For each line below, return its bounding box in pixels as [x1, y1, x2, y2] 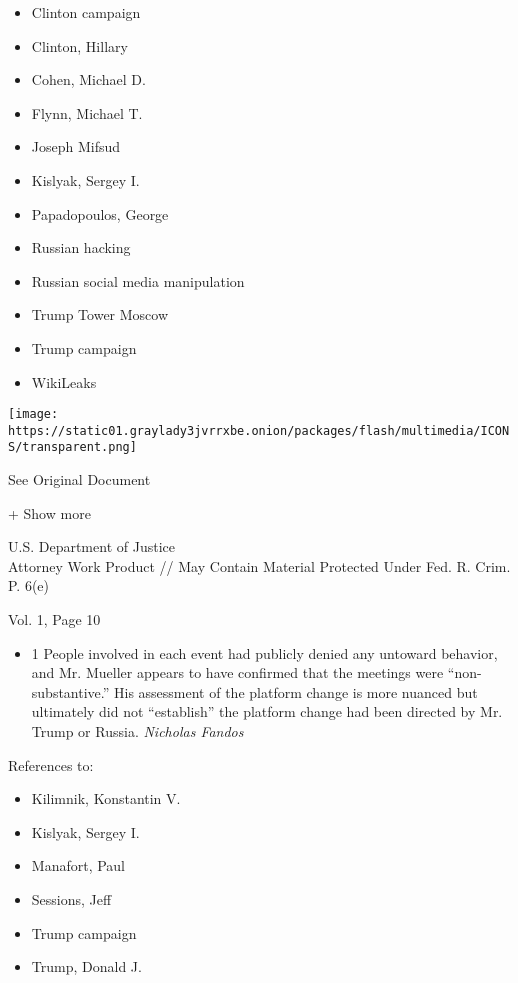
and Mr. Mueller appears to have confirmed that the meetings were [31, 662, 444, 683]
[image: [8, 407, 59, 422]
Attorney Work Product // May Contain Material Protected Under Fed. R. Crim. [8, 555, 511, 576]
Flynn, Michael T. [31, 102, 143, 123]
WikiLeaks [31, 371, 97, 392]
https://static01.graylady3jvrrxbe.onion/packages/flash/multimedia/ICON [8, 423, 510, 438]
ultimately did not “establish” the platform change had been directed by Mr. [31, 701, 503, 722]
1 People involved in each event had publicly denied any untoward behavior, [31, 642, 498, 663]
